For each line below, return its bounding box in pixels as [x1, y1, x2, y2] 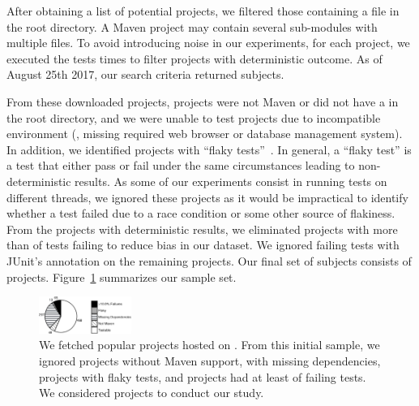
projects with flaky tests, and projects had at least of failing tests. [39, 368, 366, 385]
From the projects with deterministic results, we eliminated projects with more [6, 220, 398, 237]
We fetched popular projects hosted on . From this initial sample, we [39, 336, 380, 353]
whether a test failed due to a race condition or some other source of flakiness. [6, 205, 395, 222]
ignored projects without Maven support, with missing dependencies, [39, 352, 381, 369]
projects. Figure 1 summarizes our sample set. [6, 268, 237, 285]
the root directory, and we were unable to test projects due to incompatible [6, 109, 381, 126]
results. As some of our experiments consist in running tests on [75, 172, 387, 189]
